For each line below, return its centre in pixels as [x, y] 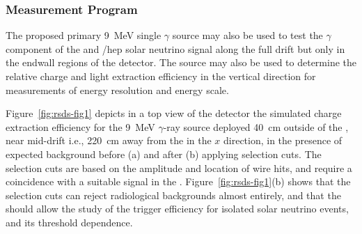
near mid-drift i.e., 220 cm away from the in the [109, 140]
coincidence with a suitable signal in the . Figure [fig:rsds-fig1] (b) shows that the [178, 181]
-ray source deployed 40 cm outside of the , [256, 126]
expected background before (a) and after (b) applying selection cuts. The [164, 154]
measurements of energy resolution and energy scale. [117, 89]
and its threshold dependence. [69, 222]
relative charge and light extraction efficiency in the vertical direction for [161, 76]
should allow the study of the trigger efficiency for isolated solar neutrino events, [177, 209]
